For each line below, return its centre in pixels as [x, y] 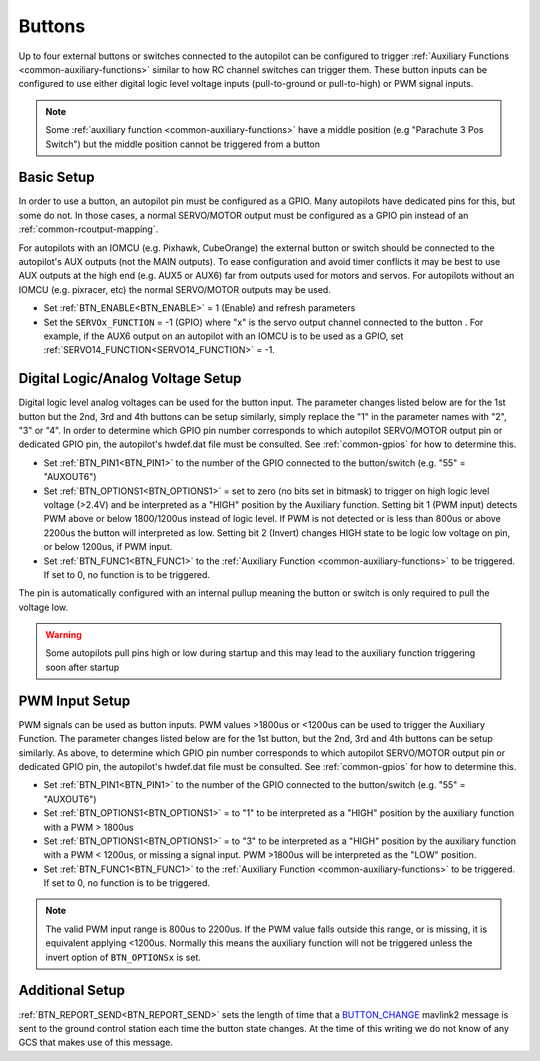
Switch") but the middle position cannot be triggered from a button [182, 144]
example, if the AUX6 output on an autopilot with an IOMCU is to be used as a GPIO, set [223, 336]
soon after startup [82, 667]
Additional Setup [71, 990]
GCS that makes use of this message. [96, 1042]
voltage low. [43, 607]
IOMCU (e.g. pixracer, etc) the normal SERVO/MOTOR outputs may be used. [175, 289]
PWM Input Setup [74, 700]
